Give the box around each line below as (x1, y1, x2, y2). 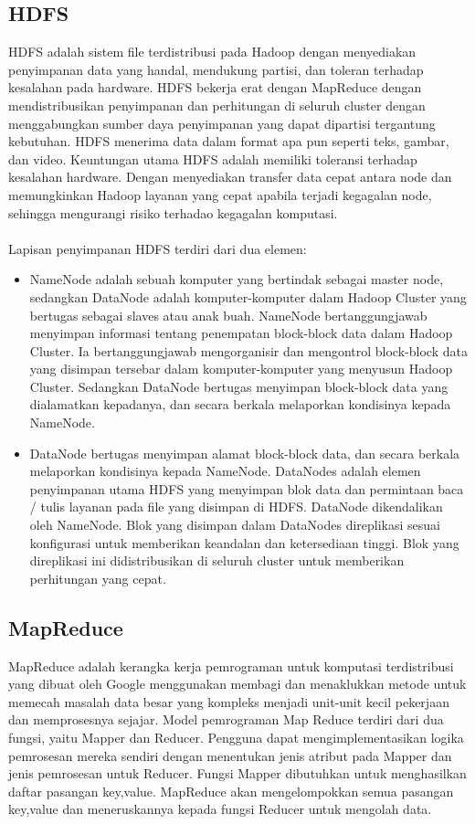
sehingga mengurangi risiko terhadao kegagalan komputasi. (8, 203, 338, 222)
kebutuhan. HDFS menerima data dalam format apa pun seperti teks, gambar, (8, 132, 449, 151)
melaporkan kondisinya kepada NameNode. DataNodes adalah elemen (29, 461, 421, 481)
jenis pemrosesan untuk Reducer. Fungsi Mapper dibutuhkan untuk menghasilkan (8, 764, 467, 783)
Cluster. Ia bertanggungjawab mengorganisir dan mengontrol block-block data (29, 341, 468, 360)
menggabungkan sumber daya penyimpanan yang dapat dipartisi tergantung (8, 113, 436, 132)
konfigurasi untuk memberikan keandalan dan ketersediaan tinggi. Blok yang (29, 533, 459, 552)
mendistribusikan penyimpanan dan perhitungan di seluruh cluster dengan (8, 95, 426, 114)
